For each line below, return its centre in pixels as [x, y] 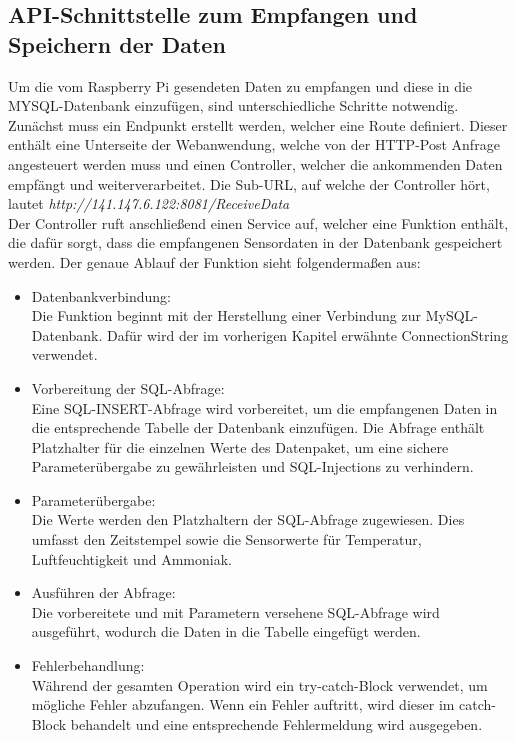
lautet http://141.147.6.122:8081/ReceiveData [149, 203]
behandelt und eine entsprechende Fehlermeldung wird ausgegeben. [276, 723]
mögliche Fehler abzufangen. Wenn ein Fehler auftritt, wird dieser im [243, 704]
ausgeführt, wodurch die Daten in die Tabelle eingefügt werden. [226, 631]
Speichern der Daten [117, 43]
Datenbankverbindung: [101, 295]
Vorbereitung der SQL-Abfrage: [128, 387]
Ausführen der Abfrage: [103, 592]
